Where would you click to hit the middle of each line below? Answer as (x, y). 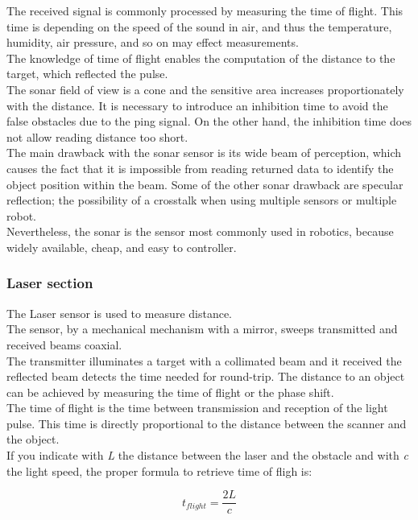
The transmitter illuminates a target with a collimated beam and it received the (204, 360)
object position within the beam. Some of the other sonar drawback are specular (205, 184)
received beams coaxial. (64, 344)
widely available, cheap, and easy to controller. (122, 247)
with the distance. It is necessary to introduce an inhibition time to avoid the (197, 105)
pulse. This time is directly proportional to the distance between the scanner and (207, 423)
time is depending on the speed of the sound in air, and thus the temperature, (199, 26)
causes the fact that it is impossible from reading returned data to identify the (200, 168)
